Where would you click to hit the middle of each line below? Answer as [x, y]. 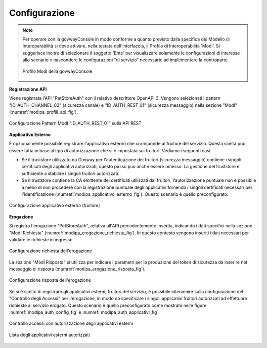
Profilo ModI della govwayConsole [57, 71]
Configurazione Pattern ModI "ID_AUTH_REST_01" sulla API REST [75, 123]
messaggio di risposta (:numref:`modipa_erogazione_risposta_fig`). [77, 269]
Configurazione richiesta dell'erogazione [51, 251]
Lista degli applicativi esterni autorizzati [49, 335]
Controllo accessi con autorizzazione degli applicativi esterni [71, 323]
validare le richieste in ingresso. [42, 239]
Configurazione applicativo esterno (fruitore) [55, 206]
